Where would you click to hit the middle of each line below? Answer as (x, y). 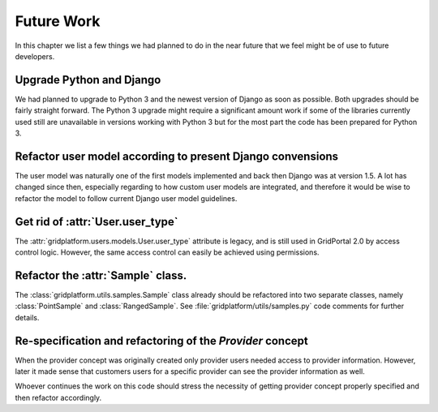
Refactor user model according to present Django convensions (177, 156)
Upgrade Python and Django (88, 80)
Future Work (58, 21)
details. (27, 317)
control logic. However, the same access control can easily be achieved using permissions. (167, 252)
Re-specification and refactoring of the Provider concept (161, 341)
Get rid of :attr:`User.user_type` (97, 222)
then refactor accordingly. (58, 397)
